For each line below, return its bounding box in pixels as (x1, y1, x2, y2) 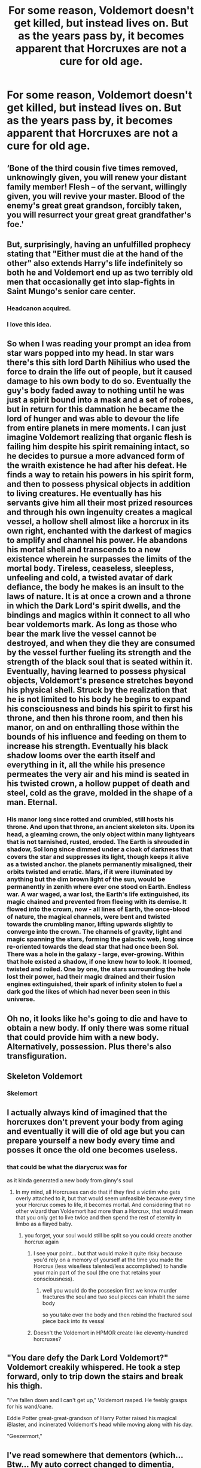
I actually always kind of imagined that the (7, 1107, 167, 1118)
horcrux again (24, 1238, 59, 1245)
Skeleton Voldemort (7, 1071, 83, 1081)
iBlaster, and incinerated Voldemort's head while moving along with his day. (7, 1421, 193, 1428)
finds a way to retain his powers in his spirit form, (7, 470, 194, 480)
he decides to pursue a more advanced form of (7, 451, 185, 461)
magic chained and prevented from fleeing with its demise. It (7, 898, 187, 906)
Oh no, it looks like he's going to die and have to (7, 1013, 188, 1024)
